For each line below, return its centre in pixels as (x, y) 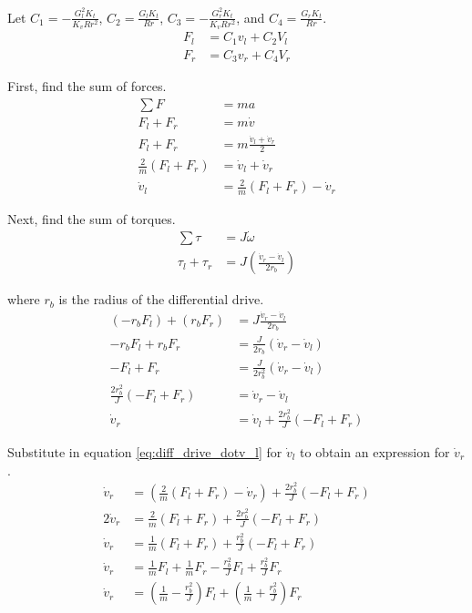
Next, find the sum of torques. (92, 219)
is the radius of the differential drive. (161, 299)
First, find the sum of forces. (87, 86)
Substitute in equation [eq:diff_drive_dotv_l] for (145, 451)
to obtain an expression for (375, 451)
